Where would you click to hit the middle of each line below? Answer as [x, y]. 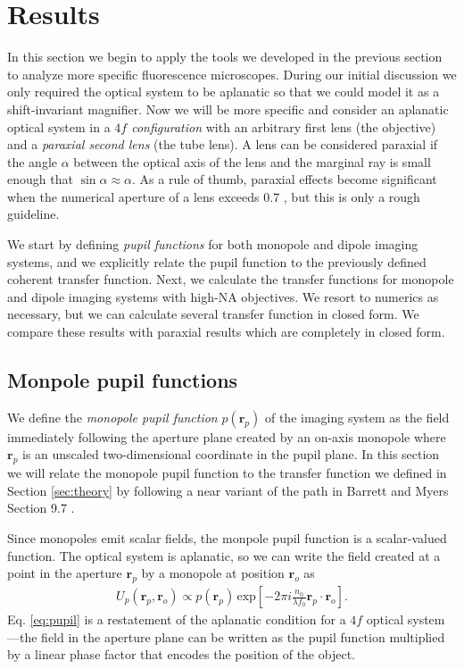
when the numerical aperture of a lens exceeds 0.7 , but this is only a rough [214, 196]
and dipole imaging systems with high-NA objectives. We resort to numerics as [223, 296]
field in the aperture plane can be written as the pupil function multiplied [243, 636]
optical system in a [59, 126]
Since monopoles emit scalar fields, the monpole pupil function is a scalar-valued [227, 538]
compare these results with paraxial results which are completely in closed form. [226, 332]
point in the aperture [65, 573]
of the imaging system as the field [357, 417]
